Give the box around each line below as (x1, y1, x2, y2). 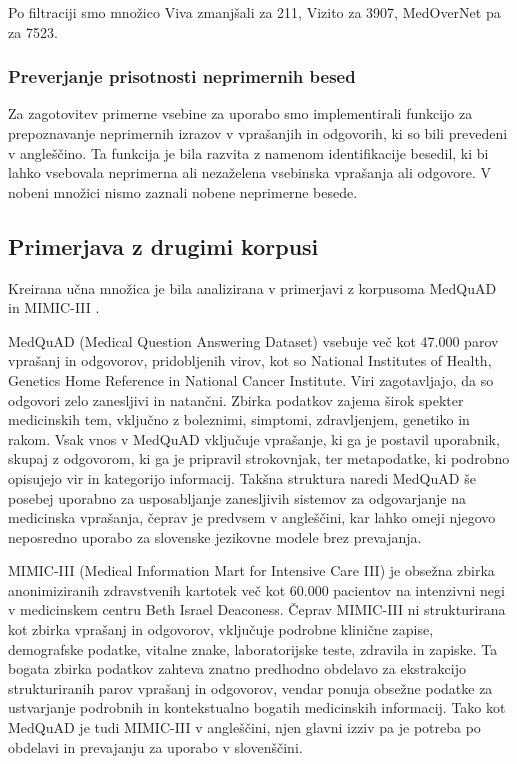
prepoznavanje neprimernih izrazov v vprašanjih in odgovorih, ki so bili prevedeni (8, 123, 508, 143)
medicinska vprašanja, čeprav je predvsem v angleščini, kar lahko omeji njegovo (8, 507, 496, 528)
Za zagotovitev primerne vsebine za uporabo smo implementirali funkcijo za (8, 103, 473, 124)
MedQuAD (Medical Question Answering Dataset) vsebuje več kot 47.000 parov (8, 330, 499, 351)
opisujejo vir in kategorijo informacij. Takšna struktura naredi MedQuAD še (8, 467, 476, 488)
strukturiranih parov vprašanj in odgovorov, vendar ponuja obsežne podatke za (8, 677, 493, 698)
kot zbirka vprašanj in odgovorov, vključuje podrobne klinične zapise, (8, 619, 434, 640)
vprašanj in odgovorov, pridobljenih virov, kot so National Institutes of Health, (8, 350, 492, 371)
